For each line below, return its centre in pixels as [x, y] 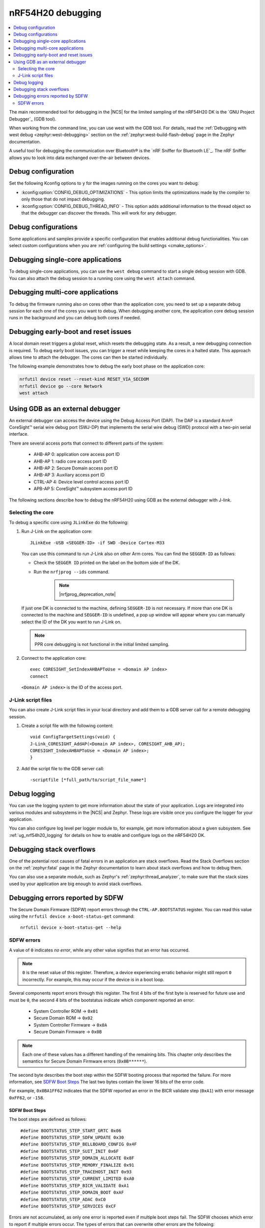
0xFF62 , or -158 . [26, 1097]
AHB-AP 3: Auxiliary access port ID [69, 475]
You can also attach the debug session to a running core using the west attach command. [102, 278]
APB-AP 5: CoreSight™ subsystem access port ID [83, 489]
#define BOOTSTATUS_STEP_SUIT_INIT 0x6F [69, 1151]
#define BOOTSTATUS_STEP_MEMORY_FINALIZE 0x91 [77, 1165]
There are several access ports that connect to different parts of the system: [86, 443]
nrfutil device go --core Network [61, 386]
